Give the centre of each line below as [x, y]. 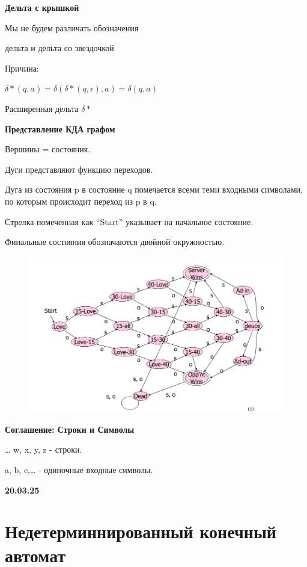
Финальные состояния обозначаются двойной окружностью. [115, 242]
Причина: [22, 68]
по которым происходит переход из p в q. [81, 201]
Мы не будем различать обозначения [72, 27]
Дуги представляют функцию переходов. [79, 169]
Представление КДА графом [60, 129]
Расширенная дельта [42, 108]
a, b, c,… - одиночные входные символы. [79, 470]
